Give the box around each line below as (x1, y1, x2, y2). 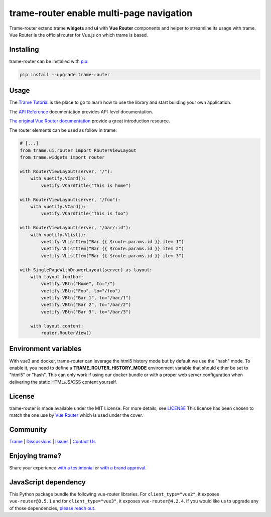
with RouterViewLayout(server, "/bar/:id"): (20, 225, 131, 231)
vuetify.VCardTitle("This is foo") (41, 211, 129, 217)
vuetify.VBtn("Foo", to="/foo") (41, 288, 120, 293)
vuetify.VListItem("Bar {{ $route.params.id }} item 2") (41, 246, 184, 252)
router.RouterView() (41, 330, 92, 336)
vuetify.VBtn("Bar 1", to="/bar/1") (41, 295, 131, 301)
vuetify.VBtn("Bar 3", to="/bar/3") (41, 309, 131, 314)
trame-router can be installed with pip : (9, 58, 89, 64)
